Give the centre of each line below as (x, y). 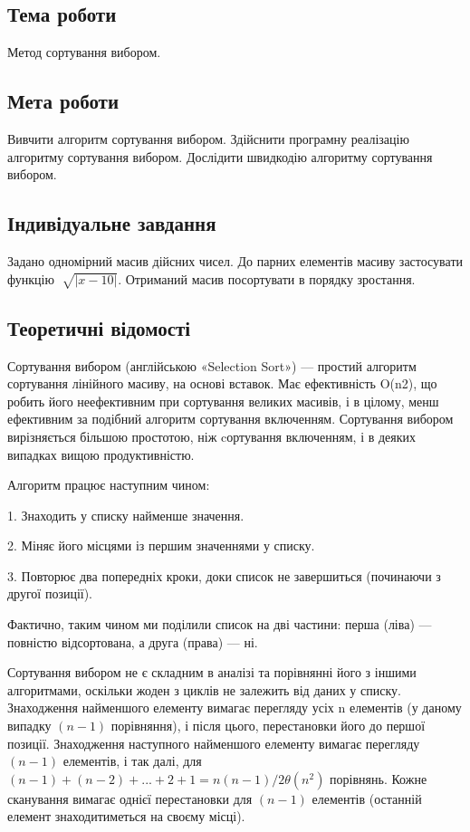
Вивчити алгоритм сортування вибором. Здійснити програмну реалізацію (208, 139)
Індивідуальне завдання (112, 223)
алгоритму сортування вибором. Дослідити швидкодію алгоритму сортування (220, 156)
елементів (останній (367, 798)
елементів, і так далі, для (132, 761)
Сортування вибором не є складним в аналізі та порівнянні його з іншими (212, 672)
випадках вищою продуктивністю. (101, 454)
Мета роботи (63, 101)
